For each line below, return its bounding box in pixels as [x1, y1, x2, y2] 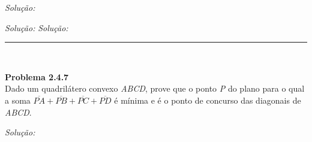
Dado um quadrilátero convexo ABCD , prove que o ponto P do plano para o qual [5, 82, 305, 95]
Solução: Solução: [5, 21, 68, 34]
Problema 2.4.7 [5, 70, 69, 83]
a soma [5, 93, 31, 106]
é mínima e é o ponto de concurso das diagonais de [114, 93, 301, 106]
